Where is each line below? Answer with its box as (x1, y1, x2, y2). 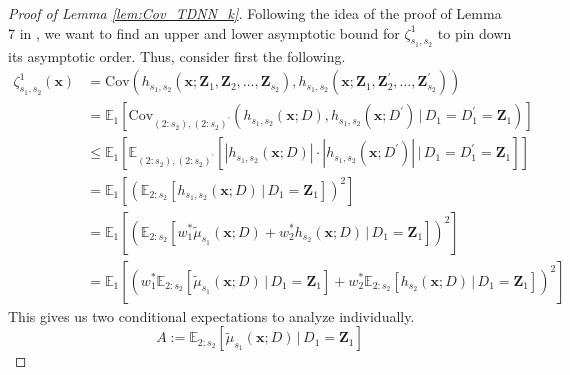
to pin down (437, 22, 512, 43)
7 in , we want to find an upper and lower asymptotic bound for (8, 22, 400, 43)
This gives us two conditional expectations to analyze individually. (8, 305, 415, 326)
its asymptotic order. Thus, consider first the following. (8, 45, 346, 66)
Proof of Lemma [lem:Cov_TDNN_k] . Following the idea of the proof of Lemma (8, 3, 502, 23)
